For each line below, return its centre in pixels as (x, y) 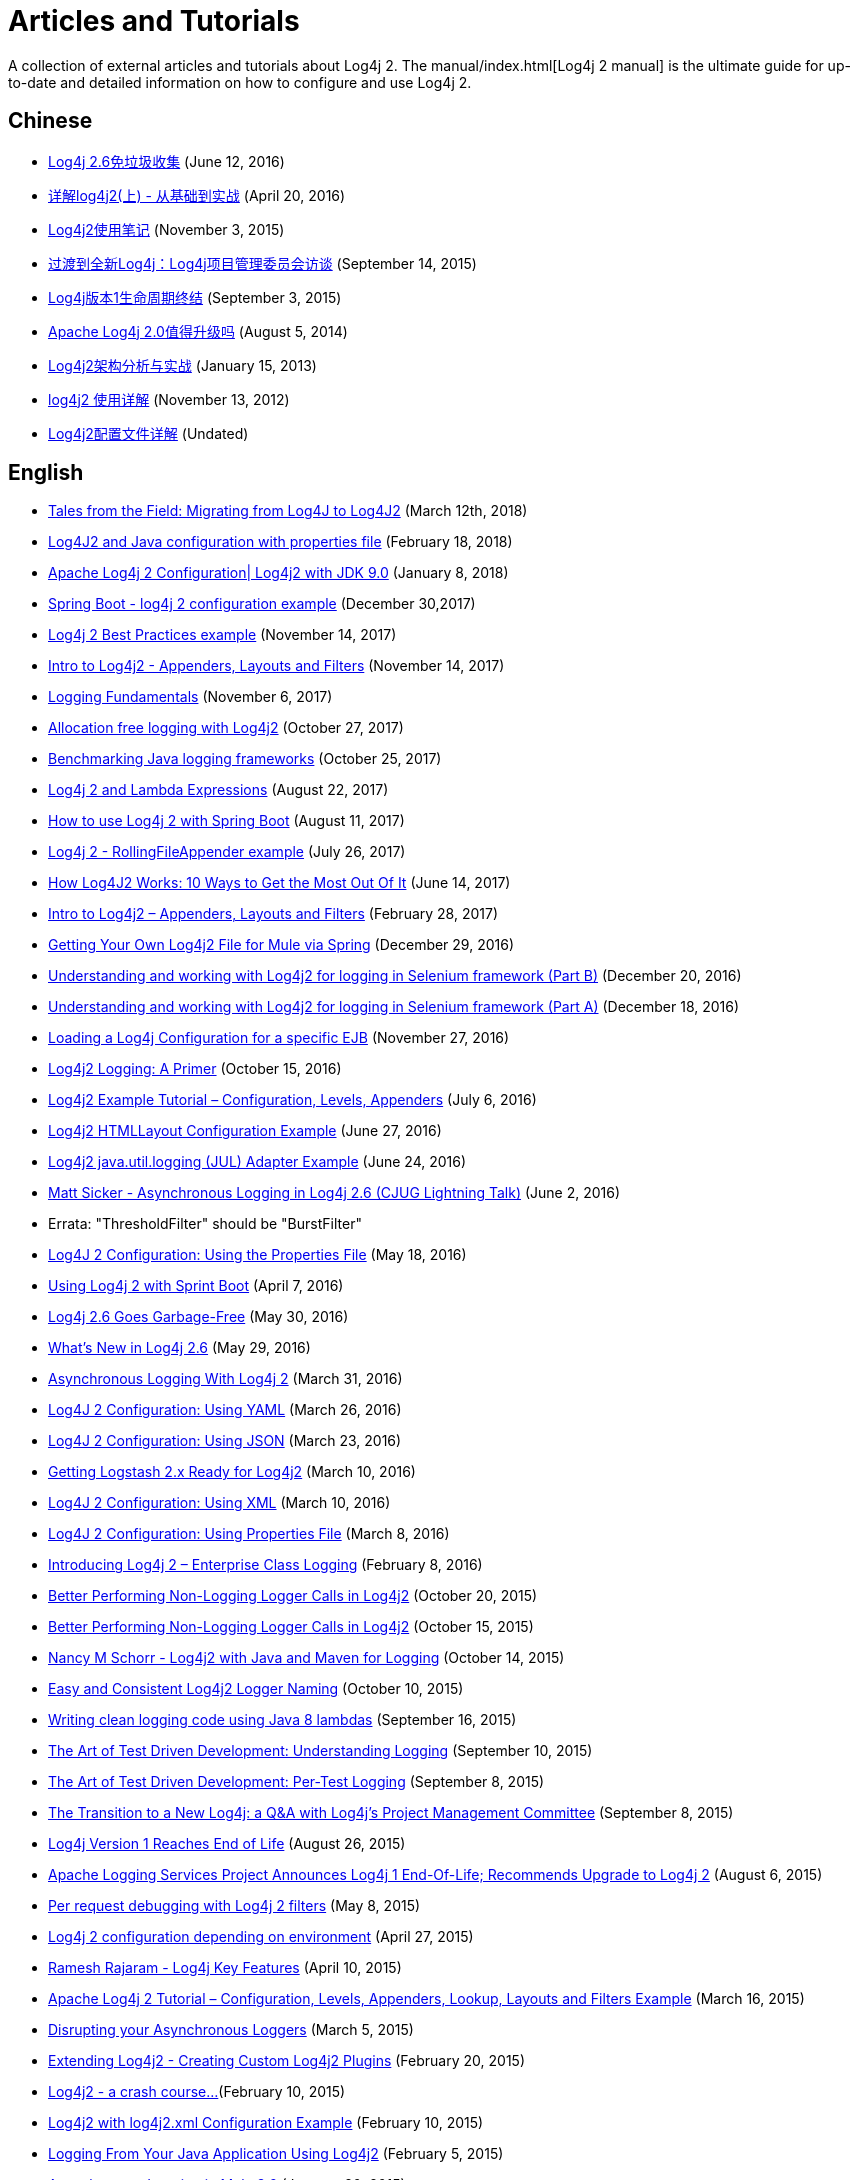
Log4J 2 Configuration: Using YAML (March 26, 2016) (225, 1410)
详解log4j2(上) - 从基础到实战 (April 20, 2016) (197, 195)
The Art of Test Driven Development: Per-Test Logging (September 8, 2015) (296, 1782)
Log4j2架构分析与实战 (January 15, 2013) (182, 365)
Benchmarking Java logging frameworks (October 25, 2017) (245, 759)
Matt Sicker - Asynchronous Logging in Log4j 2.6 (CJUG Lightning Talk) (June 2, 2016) (334, 1193)
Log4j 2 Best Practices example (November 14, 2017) (222, 635)
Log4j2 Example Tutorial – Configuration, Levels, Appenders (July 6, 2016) (292, 1100)
